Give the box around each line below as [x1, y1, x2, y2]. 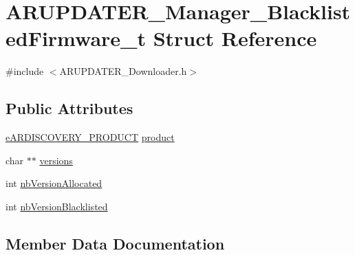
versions [39, 153, 73, 167]
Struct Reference [153, 24, 317, 52]
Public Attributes [6, 98, 133, 119]
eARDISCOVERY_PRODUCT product [6, 130, 175, 144]
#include [6, 64, 44, 78]
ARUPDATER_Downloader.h [59, 64, 187, 78]
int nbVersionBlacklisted [6, 199, 108, 213]
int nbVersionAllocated [6, 176, 103, 190]
